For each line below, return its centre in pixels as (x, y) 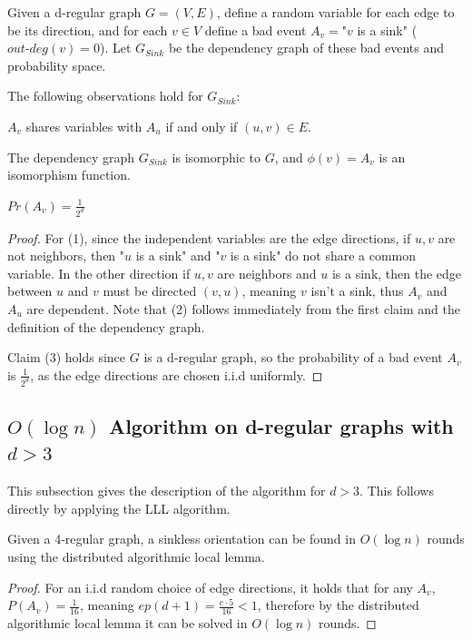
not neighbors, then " (66, 256)
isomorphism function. (69, 175)
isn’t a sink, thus (357, 291)
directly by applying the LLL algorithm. (119, 508)
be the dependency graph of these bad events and (306, 48)
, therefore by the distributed (338, 605)
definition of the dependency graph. (106, 326)
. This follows (397, 491)
